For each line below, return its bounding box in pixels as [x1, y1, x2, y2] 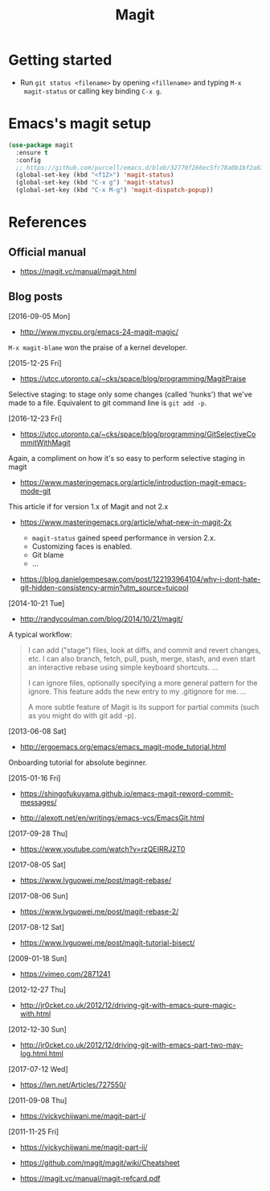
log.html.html [19, 1048, 64, 1058]
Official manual [8, 245, 87, 259]
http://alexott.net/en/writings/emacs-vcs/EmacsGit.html [19, 812, 205, 823]
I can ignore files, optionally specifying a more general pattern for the [27, 678, 258, 687]
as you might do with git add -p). [27, 711, 137, 720]
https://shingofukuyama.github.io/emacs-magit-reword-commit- [19, 788, 235, 799]
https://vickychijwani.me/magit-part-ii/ [19, 1142, 148, 1152]
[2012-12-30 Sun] [8, 1024, 67, 1034]
